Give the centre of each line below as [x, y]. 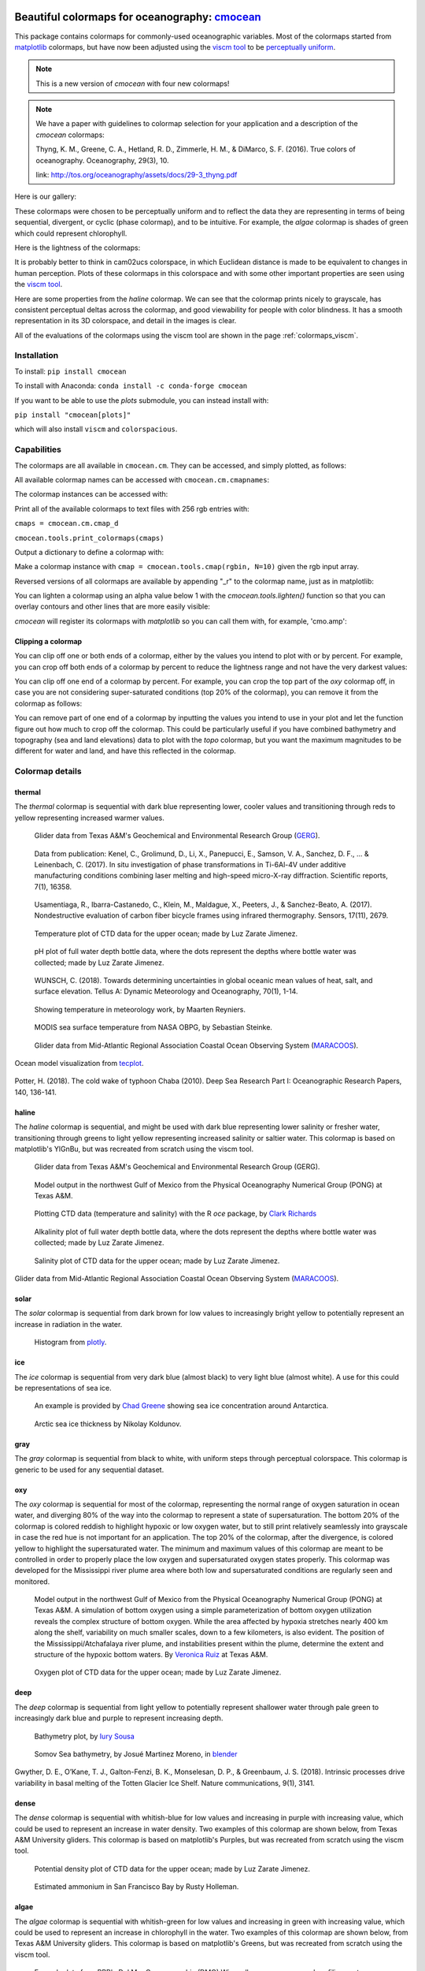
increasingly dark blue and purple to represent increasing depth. [119, 1718]
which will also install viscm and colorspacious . [96, 429]
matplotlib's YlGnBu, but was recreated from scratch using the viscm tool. [134, 1149]
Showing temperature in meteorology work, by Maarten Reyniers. [140, 1009]
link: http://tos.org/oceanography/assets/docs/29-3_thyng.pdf [137, 175]
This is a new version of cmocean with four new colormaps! [133, 84]
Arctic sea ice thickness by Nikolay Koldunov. [108, 1424]
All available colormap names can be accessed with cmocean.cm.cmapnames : [142, 479]
